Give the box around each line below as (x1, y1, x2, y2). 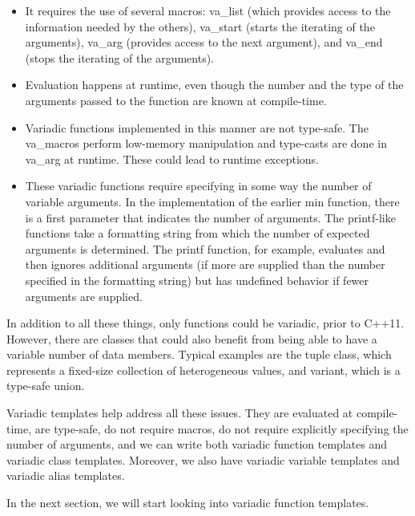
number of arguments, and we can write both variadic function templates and (6, 436, 388, 453)
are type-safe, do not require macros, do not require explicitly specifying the (34, 420, 409, 437)
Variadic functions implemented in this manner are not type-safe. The (25, 119, 369, 136)
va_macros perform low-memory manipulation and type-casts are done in (25, 135, 387, 152)
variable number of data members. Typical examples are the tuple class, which (6, 346, 392, 363)
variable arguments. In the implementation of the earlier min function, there (25, 193, 400, 209)
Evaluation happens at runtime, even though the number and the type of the (25, 76, 404, 93)
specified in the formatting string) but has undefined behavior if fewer (25, 271, 369, 288)
